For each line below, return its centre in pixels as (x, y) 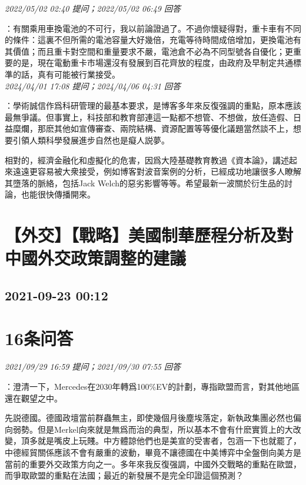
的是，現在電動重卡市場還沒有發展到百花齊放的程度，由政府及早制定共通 (153, 63)
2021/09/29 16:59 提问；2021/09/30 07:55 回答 (93, 367)
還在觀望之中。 (34, 398)
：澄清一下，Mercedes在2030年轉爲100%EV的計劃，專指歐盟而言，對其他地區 (152, 386)
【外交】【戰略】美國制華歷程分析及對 (149, 235)
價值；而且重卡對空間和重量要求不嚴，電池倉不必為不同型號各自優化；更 (153, 51)
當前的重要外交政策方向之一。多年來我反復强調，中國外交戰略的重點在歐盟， (153, 464)
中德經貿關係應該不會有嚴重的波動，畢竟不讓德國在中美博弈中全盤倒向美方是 (153, 452)
